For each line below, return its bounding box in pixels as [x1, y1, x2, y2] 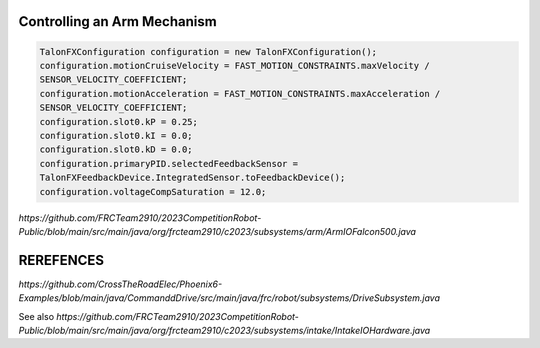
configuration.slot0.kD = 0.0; [39, 144, 194, 155]
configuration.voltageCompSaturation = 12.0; [39, 186, 267, 197]
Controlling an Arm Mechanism [18, 13, 217, 30]
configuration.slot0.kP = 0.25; [39, 116, 199, 127]
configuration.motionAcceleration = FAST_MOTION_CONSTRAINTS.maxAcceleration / [39, 88, 441, 99]
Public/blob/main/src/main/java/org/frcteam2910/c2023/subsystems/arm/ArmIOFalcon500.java [18, 225, 417, 237]
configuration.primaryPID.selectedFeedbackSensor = [39, 158, 299, 169]
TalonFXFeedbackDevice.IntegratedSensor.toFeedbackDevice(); [39, 172, 346, 184]
